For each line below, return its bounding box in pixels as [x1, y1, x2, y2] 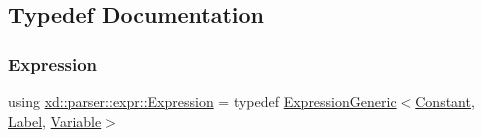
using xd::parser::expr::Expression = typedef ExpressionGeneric [8, 91, 397, 111]
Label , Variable [8, 110, 102, 131]
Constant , [415, 91, 475, 111]
